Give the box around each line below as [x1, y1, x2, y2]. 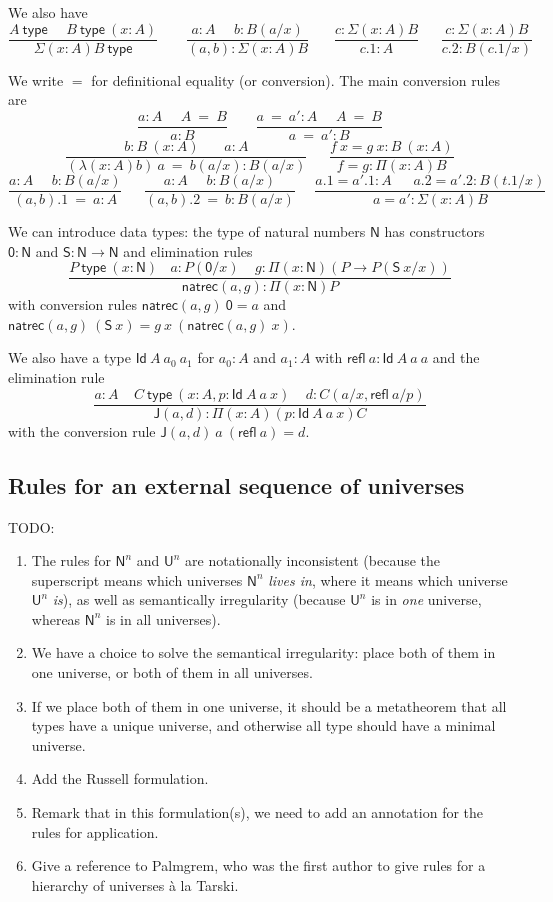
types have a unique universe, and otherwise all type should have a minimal [31, 715, 496, 736]
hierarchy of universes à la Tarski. [31, 874, 239, 895]
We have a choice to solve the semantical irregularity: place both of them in [31, 642, 496, 663]
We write [8, 69, 64, 90]
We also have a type [8, 347, 131, 368]
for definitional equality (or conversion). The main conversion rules [91, 69, 501, 90]
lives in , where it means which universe [268, 569, 508, 590]
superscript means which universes [31, 569, 243, 590]
